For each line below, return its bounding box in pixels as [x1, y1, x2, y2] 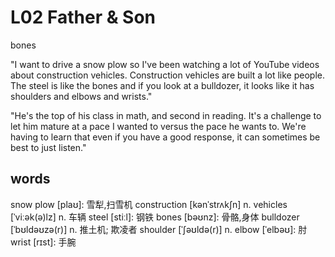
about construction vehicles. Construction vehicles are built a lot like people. [10, 69, 325, 81]
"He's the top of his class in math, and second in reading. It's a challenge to [10, 109, 322, 121]
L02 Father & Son [10, 6, 157, 29]
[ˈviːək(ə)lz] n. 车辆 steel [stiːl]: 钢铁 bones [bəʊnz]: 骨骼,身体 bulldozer [10, 211, 300, 223]
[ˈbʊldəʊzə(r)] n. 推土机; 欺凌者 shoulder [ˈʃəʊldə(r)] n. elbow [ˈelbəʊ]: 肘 [10, 223, 308, 235]
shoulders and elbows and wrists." [10, 90, 153, 102]
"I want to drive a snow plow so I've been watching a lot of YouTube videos [10, 58, 320, 70]
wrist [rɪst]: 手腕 [10, 236, 77, 248]
